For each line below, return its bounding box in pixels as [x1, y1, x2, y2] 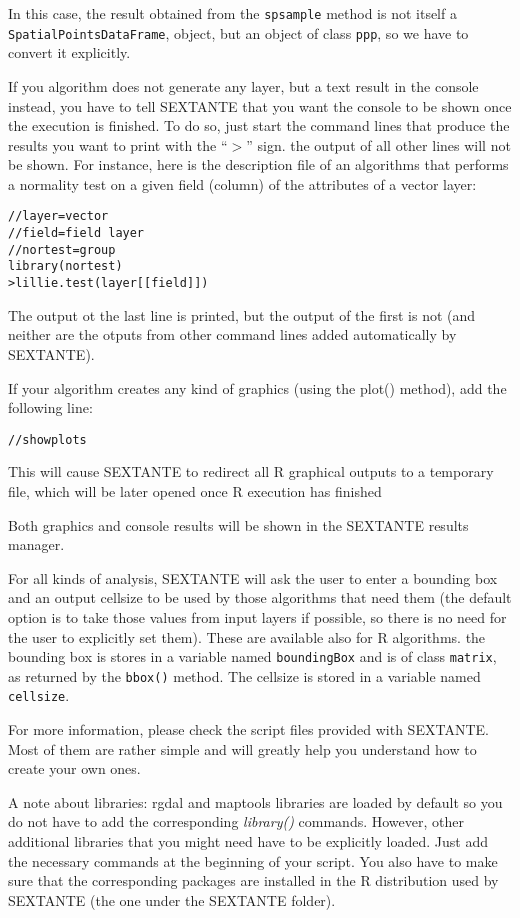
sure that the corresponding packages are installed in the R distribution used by [8, 870, 499, 891]
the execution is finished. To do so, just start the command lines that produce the [8, 115, 510, 136]
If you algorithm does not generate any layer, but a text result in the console [8, 75, 479, 96]
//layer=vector [8, 209, 109, 224]
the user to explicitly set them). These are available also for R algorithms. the [8, 626, 486, 647]
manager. [8, 534, 65, 555]
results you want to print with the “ [8, 134, 228, 155]
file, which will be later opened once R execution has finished [8, 480, 382, 501]
